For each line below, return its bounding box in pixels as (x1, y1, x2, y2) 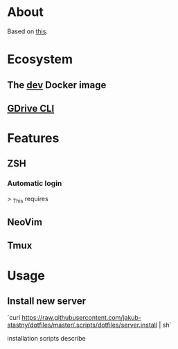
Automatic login (7, 178, 62, 188)
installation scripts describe (7, 334, 86, 343)
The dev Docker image (7, 79, 107, 91)
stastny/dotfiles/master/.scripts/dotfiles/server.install (7, 321, 158, 330)
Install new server (7, 295, 87, 307)
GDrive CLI (7, 102, 55, 114)
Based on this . (7, 27, 48, 35)
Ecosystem (7, 51, 73, 67)
